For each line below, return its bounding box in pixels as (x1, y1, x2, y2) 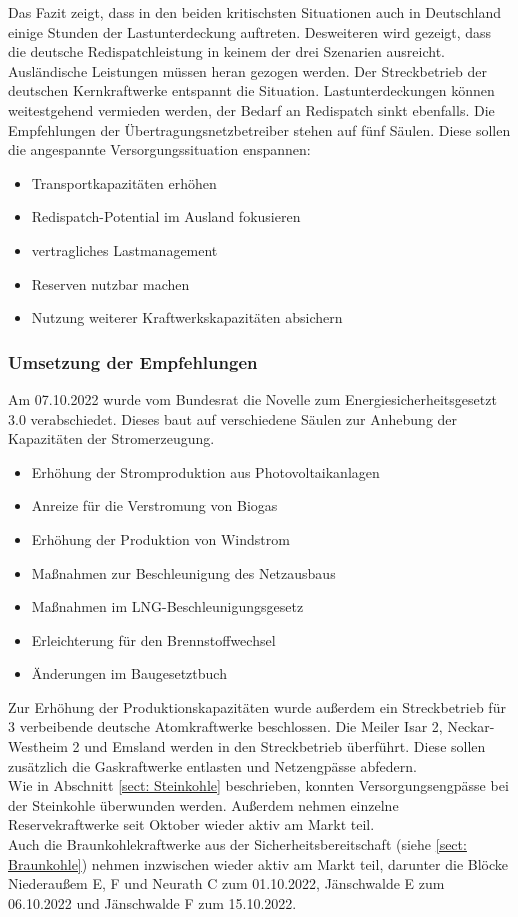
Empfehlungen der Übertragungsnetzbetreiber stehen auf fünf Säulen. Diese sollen (8, 119, 511, 140)
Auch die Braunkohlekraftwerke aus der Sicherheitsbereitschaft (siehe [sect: (8, 834, 467, 855)
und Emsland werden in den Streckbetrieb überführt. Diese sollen (84, 736, 486, 757)
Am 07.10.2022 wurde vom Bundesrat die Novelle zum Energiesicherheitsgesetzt (8, 388, 497, 409)
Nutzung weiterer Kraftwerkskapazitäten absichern (31, 307, 343, 328)
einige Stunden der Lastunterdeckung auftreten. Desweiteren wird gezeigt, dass (8, 21, 492, 42)
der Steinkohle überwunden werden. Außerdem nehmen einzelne (8, 794, 399, 815)
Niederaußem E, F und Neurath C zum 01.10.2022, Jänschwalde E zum (8, 873, 445, 894)
